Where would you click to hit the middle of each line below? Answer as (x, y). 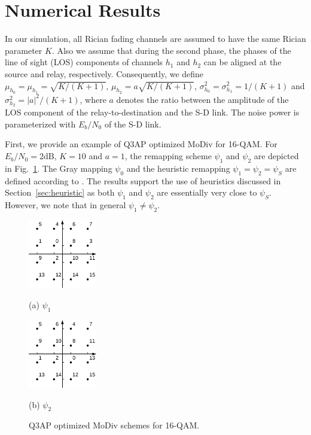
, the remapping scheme (168, 156)
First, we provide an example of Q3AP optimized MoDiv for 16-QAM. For (141, 144)
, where (93, 99)
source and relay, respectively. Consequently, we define (104, 73)
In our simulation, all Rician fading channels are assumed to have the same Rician (155, 39)
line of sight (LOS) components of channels (84, 62)
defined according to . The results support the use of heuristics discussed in (143, 180)
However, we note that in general (65, 205)
